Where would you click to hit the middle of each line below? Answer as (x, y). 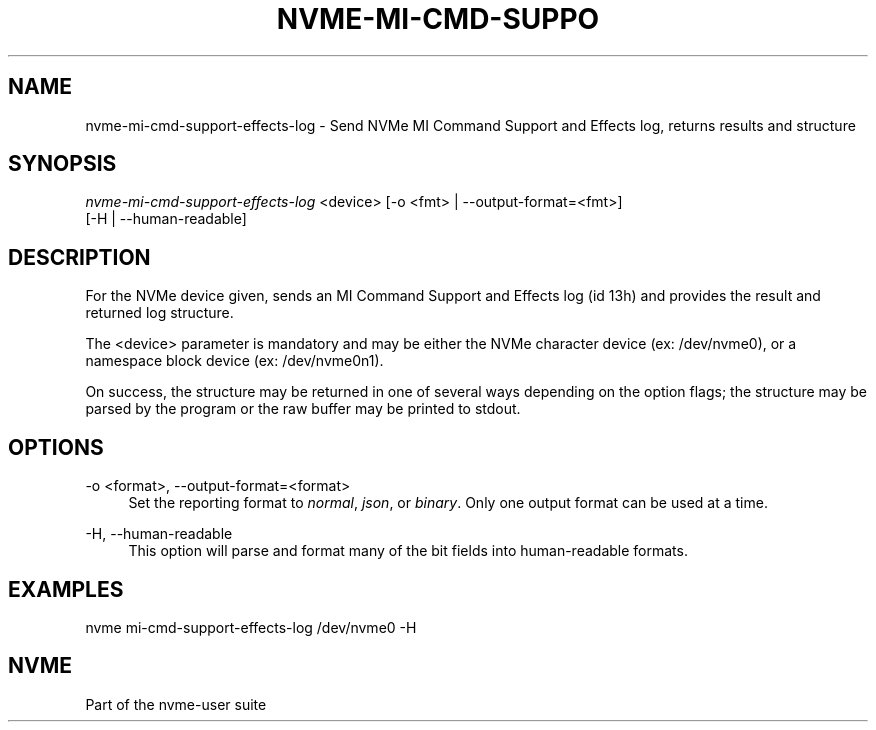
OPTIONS (56, 447)
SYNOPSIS (62, 164)
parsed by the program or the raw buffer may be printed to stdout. (303, 409)
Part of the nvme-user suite (176, 704)
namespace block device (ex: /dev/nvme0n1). (234, 361)
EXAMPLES (66, 589)
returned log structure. (159, 313)
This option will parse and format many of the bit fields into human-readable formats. (408, 551)
